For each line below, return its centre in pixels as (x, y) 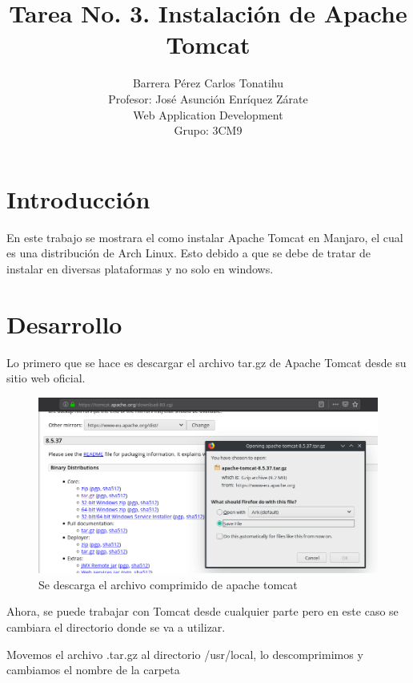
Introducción (78, 198)
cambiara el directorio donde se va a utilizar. (116, 626)
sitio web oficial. (46, 378)
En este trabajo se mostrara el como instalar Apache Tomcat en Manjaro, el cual (205, 237)
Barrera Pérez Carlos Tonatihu (208, 83)
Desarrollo (64, 323)
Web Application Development (208, 114)
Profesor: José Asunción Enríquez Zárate (208, 98)
